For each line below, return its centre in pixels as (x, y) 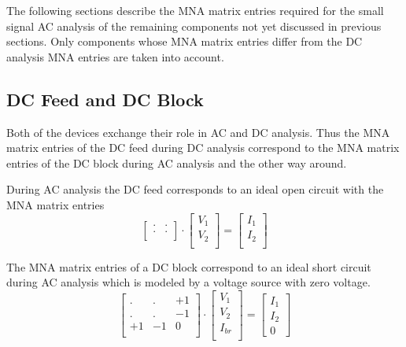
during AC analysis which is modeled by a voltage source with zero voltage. (188, 282)
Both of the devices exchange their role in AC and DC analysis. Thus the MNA (198, 132)
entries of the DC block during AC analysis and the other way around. (177, 162)
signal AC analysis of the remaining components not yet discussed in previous (194, 26)
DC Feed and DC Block (105, 99)
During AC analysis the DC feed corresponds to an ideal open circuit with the (195, 189)
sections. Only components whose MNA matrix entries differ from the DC (185, 41)
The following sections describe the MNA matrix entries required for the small (195, 10)
